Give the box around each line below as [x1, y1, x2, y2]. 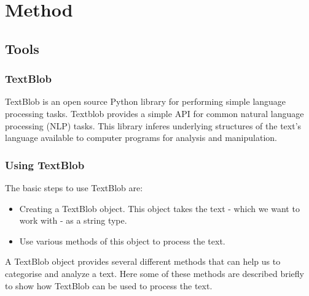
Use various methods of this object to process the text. [19, 234, 225, 247]
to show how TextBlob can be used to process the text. [5, 279, 213, 292]
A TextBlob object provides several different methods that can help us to [5, 255, 281, 268]
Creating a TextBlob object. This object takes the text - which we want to [19, 202, 300, 214]
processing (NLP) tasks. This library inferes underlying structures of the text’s [5, 119, 302, 132]
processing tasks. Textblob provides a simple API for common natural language [5, 107, 304, 120]
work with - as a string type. [19, 214, 127, 227]
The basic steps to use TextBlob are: [5, 181, 143, 194]
